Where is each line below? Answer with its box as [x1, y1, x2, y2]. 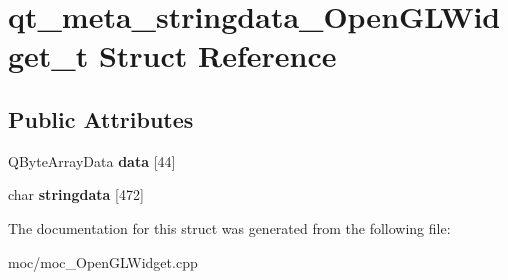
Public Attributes [8, 103, 194, 134]
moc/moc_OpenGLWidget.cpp [8, 251, 198, 272]
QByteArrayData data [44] [8, 150, 176, 171]
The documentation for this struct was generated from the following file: [8, 217, 451, 238]
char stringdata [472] [8, 184, 144, 205]
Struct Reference [98, 35, 337, 76]
